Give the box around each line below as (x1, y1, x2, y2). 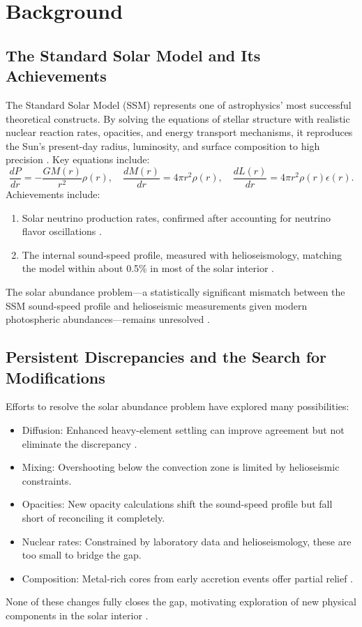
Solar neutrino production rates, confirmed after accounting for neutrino (22, 210, 331, 225)
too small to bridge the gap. (22, 547, 142, 562)
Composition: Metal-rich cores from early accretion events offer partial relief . (22, 571, 353, 585)
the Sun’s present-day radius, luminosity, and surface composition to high (6, 138, 320, 153)
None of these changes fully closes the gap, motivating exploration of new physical (6, 594, 356, 609)
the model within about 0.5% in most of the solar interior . (22, 261, 274, 275)
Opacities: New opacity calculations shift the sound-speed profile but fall (22, 497, 333, 511)
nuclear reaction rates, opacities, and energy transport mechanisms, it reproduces (6, 125, 353, 139)
